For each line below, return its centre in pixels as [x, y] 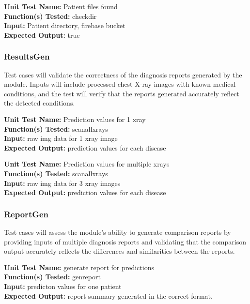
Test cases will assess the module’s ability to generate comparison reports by [117, 232]
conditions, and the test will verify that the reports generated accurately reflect [122, 93]
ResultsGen [27, 56]
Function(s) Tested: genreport [52, 277]
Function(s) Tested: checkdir [50, 16]
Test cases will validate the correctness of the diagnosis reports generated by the [123, 74]
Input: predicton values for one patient [63, 286]
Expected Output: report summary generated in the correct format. [108, 296]
